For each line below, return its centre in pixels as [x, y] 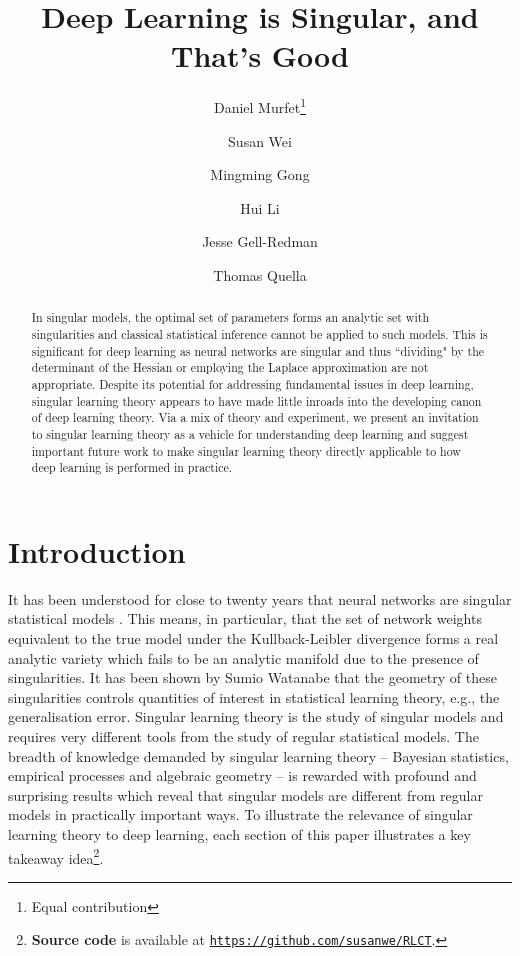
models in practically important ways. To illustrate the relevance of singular [240, 814]
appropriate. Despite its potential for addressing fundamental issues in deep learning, [252, 383]
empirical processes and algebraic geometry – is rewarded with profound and [242, 775]
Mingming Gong [260, 174]
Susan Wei [260, 140]
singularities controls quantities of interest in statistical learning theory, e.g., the [254, 696]
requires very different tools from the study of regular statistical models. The [243, 735]
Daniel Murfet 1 [260, 105]
